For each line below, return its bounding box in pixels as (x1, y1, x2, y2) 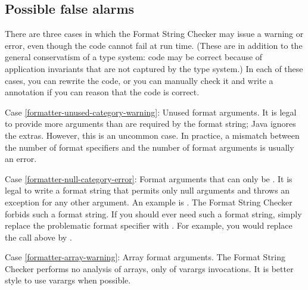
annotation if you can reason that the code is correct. (5, 86, 200, 98)
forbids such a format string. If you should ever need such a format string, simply (5, 207, 302, 220)
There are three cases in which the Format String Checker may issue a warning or (5, 27, 304, 40)
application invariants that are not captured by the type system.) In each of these (5, 62, 303, 74)
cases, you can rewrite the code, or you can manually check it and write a (5, 74, 273, 86)
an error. (5, 152, 37, 165)
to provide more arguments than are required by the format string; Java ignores (5, 117, 296, 130)
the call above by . (5, 230, 72, 243)
